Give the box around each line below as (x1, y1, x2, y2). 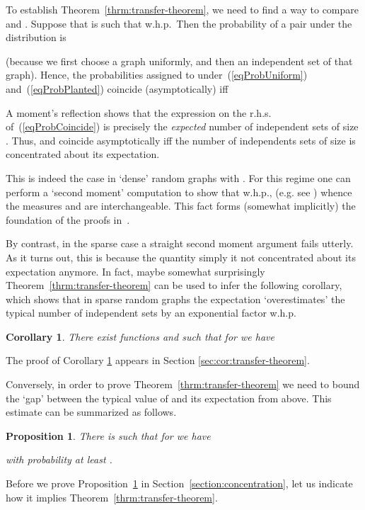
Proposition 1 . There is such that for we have (6, 428, 211, 443)
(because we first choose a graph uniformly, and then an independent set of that (6, 53, 353, 68)
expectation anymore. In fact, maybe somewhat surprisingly (6, 263, 265, 278)
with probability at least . (6, 452, 112, 467)
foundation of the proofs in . (6, 212, 130, 227)
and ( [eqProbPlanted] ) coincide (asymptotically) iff (6, 81, 228, 96)
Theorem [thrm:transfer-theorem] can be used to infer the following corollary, (6, 278, 342, 293)
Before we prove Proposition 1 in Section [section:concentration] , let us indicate (6, 476, 353, 491)
